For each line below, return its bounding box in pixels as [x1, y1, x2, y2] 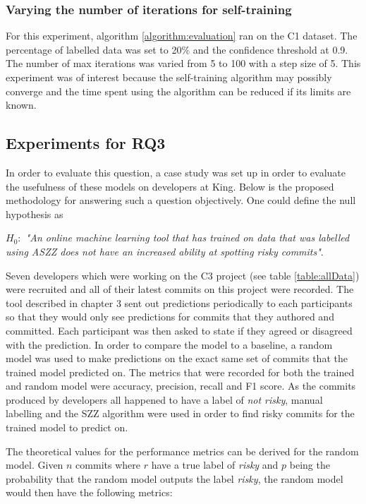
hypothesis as [6, 206, 63, 221]
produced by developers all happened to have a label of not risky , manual [6, 392, 323, 407]
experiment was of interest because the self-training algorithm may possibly [6, 70, 332, 84]
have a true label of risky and [151, 457, 279, 472]
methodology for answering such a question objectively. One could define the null [6, 193, 356, 208]
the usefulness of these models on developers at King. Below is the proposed [6, 179, 334, 193]
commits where [75, 457, 140, 472]
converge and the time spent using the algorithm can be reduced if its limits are [6, 83, 351, 98]
